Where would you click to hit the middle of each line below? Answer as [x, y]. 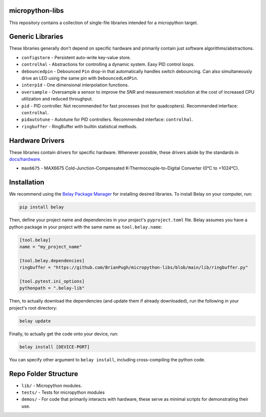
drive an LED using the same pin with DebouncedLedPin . [80, 78]
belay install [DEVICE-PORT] [55, 347]
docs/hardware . [25, 159]
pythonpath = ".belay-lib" [52, 288]
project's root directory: [33, 308]
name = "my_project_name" [51, 247]
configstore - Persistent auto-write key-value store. [76, 57]
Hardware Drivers [37, 140]
